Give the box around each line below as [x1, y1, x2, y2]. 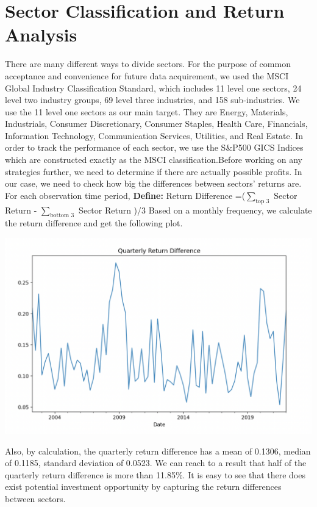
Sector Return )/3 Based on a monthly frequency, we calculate [79, 203, 312, 216]
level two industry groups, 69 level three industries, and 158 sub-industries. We [5, 93, 300, 106]
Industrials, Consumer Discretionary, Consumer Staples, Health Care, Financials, [5, 117, 308, 130]
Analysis [5, 22, 77, 47]
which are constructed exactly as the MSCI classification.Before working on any [5, 153, 302, 166]
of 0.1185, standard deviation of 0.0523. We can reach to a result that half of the [5, 456, 307, 469]
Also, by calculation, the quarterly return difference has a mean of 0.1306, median [5, 444, 311, 457]
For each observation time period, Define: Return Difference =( [5, 189, 246, 201]
